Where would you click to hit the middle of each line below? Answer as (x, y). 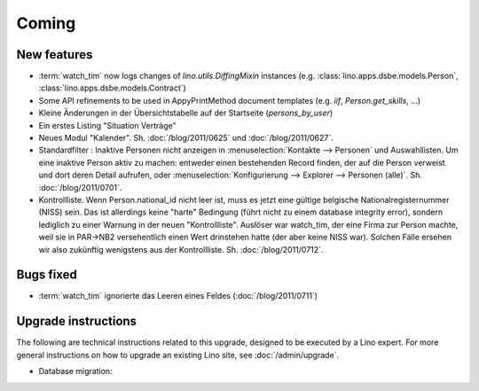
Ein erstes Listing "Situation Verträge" (107, 125)
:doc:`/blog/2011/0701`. (80, 187)
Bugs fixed (47, 275)
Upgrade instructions (77, 321)
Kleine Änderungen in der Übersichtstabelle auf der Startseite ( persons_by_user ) (186, 113)
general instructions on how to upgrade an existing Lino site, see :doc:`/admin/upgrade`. (178, 355)
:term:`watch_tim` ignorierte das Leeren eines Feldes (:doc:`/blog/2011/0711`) (178, 296)
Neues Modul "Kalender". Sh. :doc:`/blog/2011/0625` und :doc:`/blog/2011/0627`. (186, 138)
